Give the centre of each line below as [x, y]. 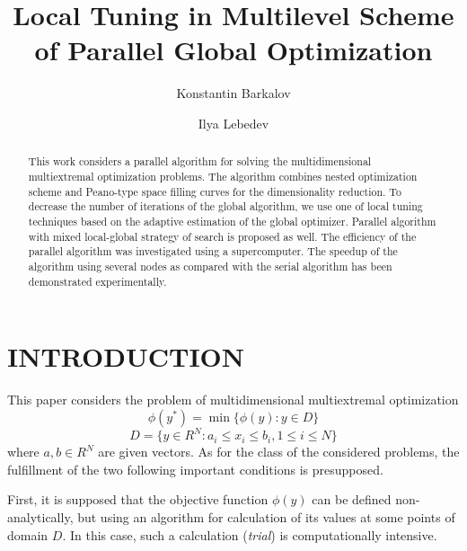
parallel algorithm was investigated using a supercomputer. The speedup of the [213, 251]
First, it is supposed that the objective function [138, 499]
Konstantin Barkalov [233, 93]
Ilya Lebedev [233, 123]
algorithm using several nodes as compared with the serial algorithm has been [210, 266]
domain [28, 534]
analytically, [40, 517]
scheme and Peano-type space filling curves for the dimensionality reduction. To [215, 191]
